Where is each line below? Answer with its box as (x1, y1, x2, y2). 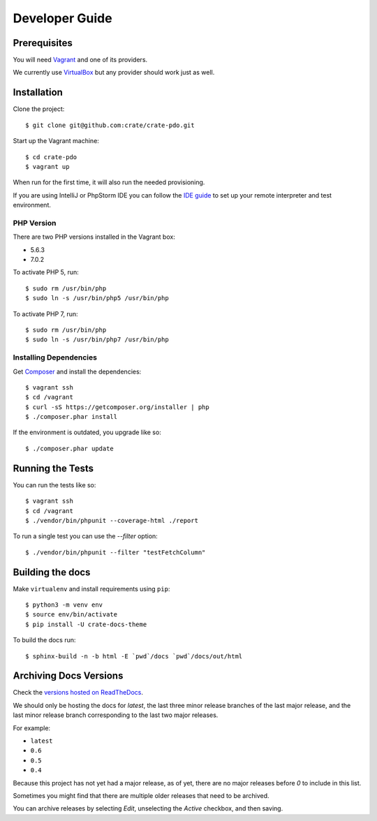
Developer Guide (13, 10, 112, 26)
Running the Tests (13, 462, 94, 474)
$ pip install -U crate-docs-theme (25, 620, 147, 628)
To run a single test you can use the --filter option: (13, 532, 158, 540)
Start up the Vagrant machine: (13, 137, 99, 145)
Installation (13, 87, 63, 98)
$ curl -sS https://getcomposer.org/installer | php (25, 403, 209, 411)
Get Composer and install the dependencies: (13, 367, 142, 376)
